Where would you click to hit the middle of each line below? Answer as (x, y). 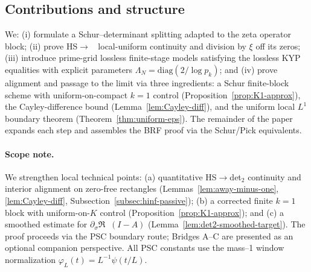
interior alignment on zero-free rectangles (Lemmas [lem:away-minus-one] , (142, 188)
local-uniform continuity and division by (172, 46)
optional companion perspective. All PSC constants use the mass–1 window (145, 248)
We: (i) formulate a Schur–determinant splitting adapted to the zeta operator (148, 34)
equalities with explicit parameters (69, 69)
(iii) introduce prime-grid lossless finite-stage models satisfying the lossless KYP (153, 58)
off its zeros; (278, 46)
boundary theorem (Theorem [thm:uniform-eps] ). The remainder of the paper (149, 118)
